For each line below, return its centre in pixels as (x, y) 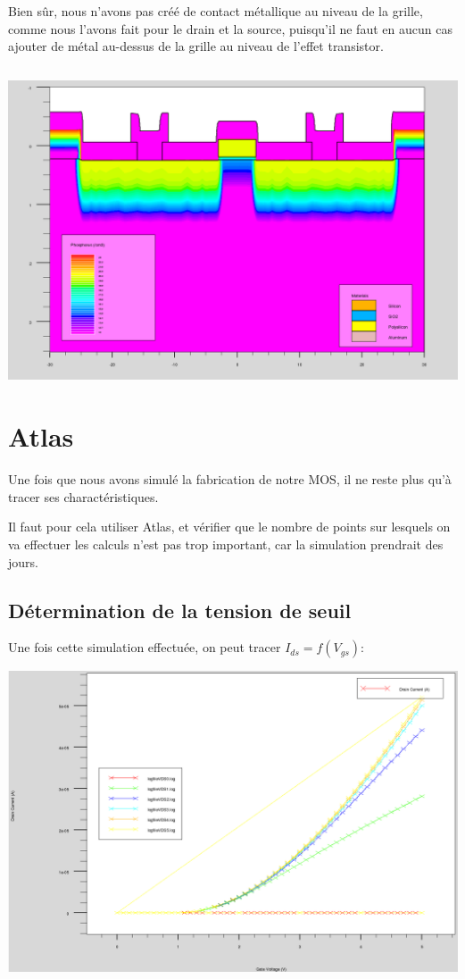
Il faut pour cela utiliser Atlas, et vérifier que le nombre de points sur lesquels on (229, 527)
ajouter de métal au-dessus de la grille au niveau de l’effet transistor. (196, 46)
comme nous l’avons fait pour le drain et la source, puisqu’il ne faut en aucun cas (230, 28)
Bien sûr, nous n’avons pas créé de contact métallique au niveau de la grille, (216, 11)
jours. (23, 561)
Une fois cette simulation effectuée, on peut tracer (145, 647)
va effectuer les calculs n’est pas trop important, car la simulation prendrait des (226, 544)
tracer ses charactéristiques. (83, 496)
